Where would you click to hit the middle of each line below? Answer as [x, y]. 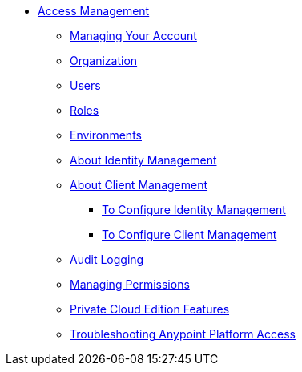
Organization [104, 61]
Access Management [94, 11]
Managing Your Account [133, 36]
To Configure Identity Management [194, 210]
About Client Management [139, 185]
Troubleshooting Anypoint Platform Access [183, 334]
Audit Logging [107, 259]
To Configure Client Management [189, 235]
